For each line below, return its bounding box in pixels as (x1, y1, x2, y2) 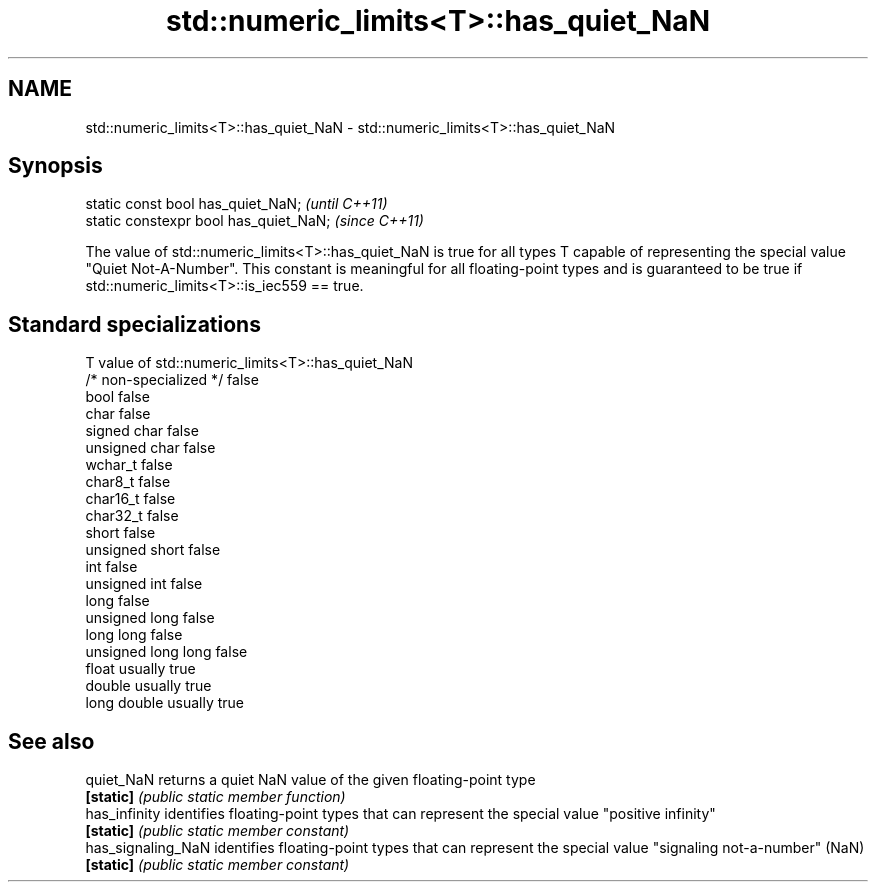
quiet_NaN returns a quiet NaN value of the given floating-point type (85, 771, 536, 789)
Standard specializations (8, 311, 261, 337)
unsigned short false (85, 541, 221, 559)
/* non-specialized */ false (85, 371, 259, 389)
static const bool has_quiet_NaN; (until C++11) (85, 195, 388, 213)
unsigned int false (85, 575, 203, 593)
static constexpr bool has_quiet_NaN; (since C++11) (85, 212, 424, 230)
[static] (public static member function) (85, 788, 346, 806)
